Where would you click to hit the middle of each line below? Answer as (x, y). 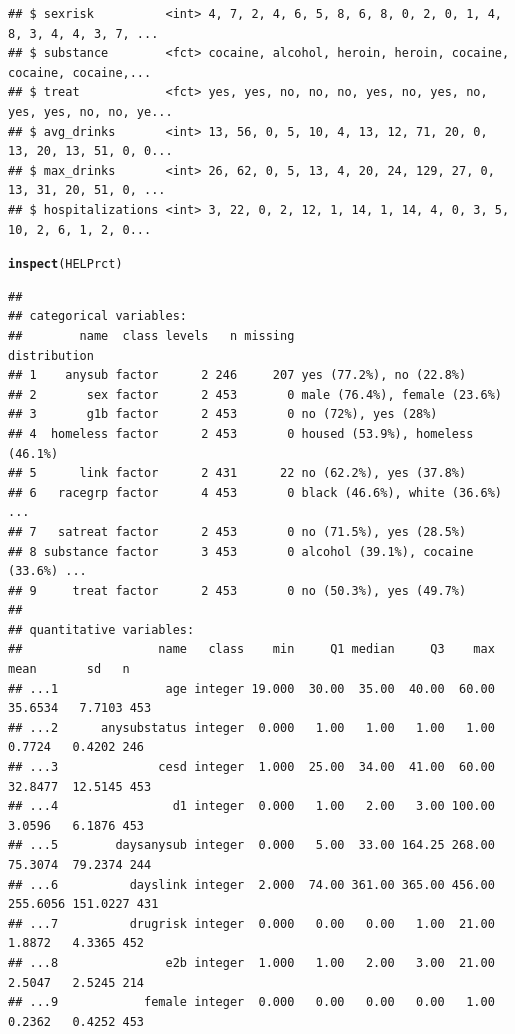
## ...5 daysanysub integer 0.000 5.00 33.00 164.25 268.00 (251, 845)
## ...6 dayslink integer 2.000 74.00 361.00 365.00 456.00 (251, 884)
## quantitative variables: (101, 629)
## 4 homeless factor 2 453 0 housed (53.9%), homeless (241, 433)
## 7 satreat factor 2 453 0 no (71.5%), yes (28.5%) (237, 531)
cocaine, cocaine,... (80, 72)
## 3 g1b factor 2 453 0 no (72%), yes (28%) (223, 414)
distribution (51, 355)
